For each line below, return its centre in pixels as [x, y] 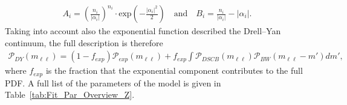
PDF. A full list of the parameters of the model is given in [113, 82]
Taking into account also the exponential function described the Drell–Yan [143, 31]
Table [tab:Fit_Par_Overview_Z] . [70, 94]
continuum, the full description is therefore [84, 42]
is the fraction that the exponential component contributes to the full [174, 70]
